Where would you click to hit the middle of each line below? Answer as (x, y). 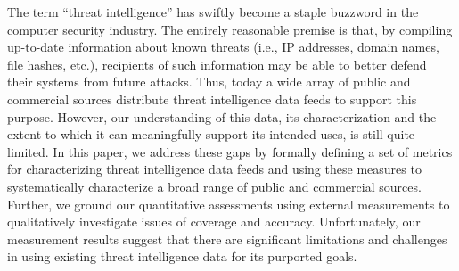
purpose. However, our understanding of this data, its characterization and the (222, 116)
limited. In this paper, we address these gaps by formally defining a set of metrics (230, 151)
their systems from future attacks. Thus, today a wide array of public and (209, 82)
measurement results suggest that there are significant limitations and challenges (227, 238)
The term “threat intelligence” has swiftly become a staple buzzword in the (213, 12)
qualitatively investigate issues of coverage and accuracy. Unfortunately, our (214, 222)
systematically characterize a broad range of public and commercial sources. (214, 186)
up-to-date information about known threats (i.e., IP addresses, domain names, (223, 47)
